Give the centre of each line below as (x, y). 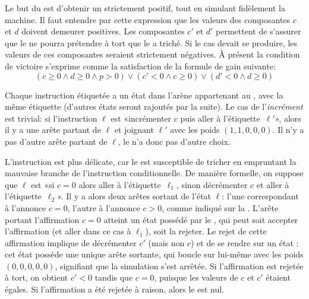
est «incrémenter (141, 118)
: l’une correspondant (260, 196)
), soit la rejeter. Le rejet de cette (206, 231)
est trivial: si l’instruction (51, 118)
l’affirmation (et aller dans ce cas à (68, 231)
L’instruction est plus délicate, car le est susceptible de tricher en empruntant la (151, 161)
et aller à (273, 184)
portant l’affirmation (42, 219)
